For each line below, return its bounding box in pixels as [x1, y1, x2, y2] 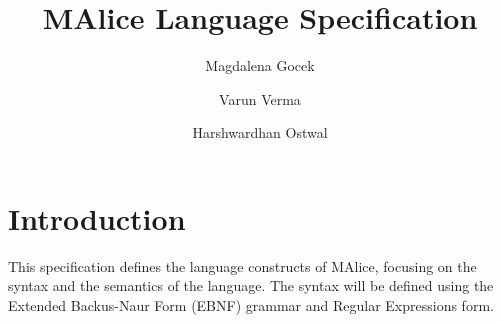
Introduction [8, 197, 186, 238]
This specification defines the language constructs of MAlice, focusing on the [8, 255, 477, 276]
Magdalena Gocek [205, 55, 315, 76]
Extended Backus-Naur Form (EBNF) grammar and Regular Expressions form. [8, 295, 494, 316]
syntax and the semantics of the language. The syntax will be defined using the [8, 275, 494, 296]
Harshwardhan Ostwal [192, 122, 328, 143]
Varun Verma [219, 88, 301, 109]
